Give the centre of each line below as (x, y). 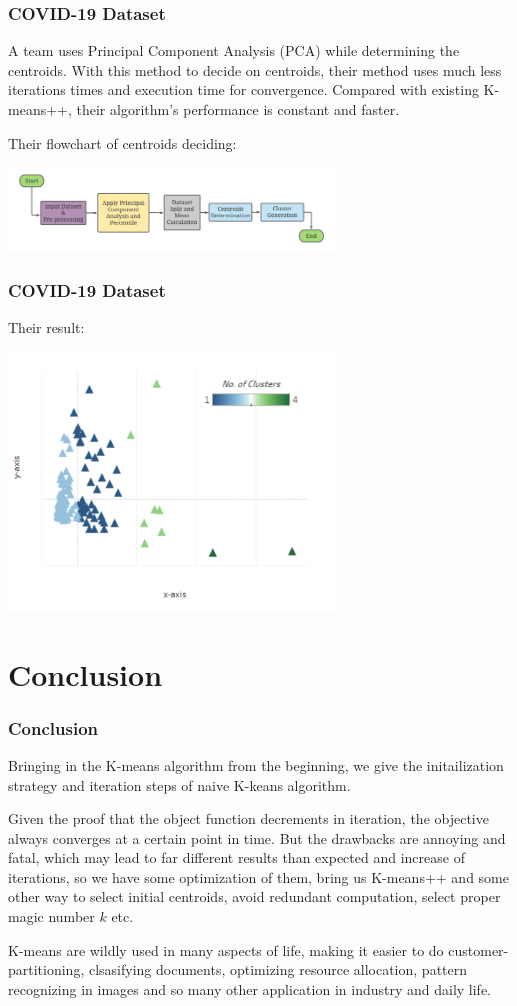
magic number (51, 916)
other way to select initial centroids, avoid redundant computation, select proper (254, 896)
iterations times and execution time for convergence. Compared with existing (243, 89)
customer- (478, 949)
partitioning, (46, 969)
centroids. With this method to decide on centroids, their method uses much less (255, 69)
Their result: (46, 327)
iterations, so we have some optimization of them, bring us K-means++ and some (258, 876)
